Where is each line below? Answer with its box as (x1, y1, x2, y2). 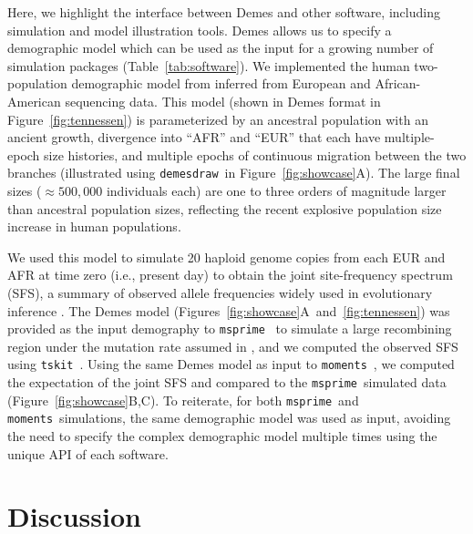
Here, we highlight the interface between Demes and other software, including (7, 3, 440, 21)
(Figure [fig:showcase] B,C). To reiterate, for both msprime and (7, 390, 359, 409)
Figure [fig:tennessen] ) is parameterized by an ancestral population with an (7, 109, 428, 128)
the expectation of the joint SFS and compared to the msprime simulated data (7, 373, 447, 392)
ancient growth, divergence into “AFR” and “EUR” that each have (7, 128, 381, 147)
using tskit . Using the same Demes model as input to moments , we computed (7, 354, 455, 374)
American (7, 91, 61, 110)
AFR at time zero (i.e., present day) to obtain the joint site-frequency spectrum (7, 265, 453, 284)
